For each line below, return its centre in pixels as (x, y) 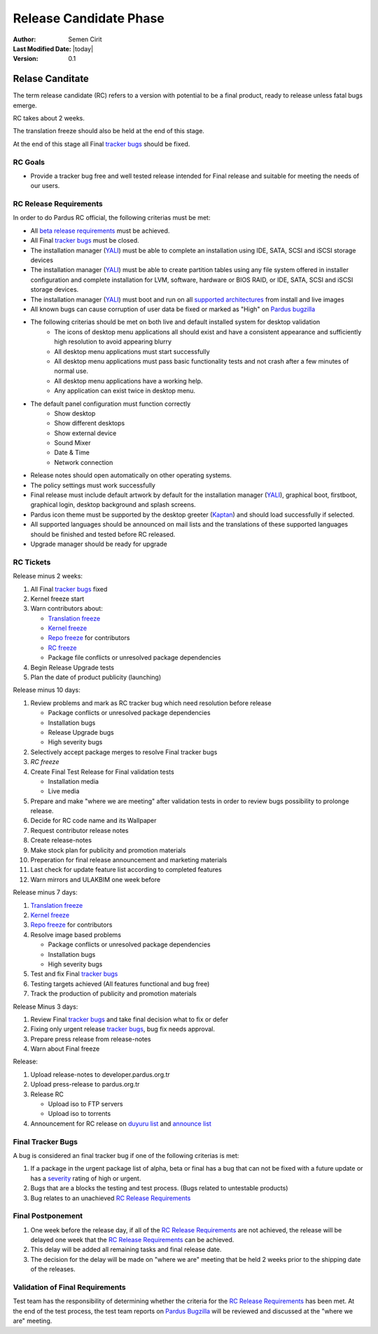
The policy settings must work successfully (93, 485)
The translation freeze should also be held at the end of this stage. (108, 131)
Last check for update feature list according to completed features (126, 870)
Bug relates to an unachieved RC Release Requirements (111, 1198)
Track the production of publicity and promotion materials (114, 994)
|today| (83, 48)
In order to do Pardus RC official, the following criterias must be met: (112, 218)
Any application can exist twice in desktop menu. (125, 391)
